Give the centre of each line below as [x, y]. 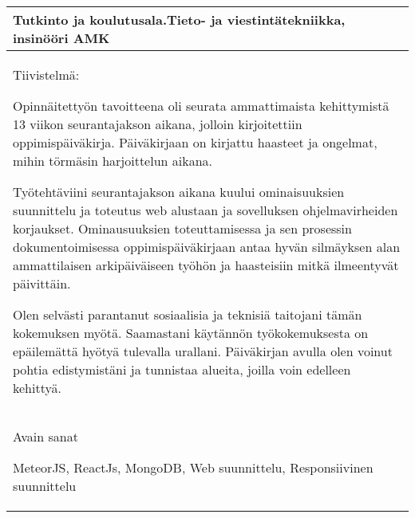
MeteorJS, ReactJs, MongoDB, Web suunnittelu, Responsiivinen [193, 467]
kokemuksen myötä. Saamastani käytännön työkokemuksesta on [191, 333]
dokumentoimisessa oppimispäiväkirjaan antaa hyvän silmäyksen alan [207, 247]
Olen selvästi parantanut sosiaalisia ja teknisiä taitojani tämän [188, 314]
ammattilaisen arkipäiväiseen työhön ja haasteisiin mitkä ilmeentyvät [206, 265]
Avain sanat [45, 436]
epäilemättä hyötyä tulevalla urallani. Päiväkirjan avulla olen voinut [203, 351]
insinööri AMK [61, 38]
